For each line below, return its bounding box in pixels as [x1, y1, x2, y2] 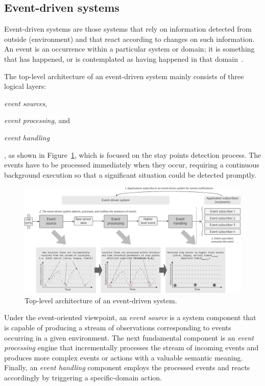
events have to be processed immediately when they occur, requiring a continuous [4, 159, 259, 170]
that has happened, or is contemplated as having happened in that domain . [4, 53, 244, 64]
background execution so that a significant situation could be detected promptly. [4, 169, 256, 180]
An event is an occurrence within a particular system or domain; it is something [4, 43, 255, 54]
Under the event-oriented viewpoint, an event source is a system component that [4, 312, 256, 323]
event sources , [4, 98, 47, 108]
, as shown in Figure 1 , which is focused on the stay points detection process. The [4, 149, 261, 160]
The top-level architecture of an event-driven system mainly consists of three [4, 70, 244, 81]
